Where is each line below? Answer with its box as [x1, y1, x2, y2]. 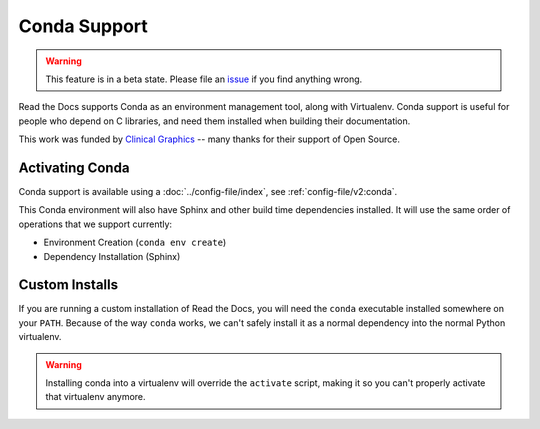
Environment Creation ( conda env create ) [43, 236, 227, 249]
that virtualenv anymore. [45, 391, 146, 403]
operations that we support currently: [18, 218, 173, 230]
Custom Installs [18, 276, 119, 294]
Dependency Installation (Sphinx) [43, 250, 181, 262]
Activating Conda [18, 159, 130, 176]
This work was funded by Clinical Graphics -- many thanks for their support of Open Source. [18, 133, 400, 145]
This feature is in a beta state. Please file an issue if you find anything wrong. [45, 73, 363, 85]
